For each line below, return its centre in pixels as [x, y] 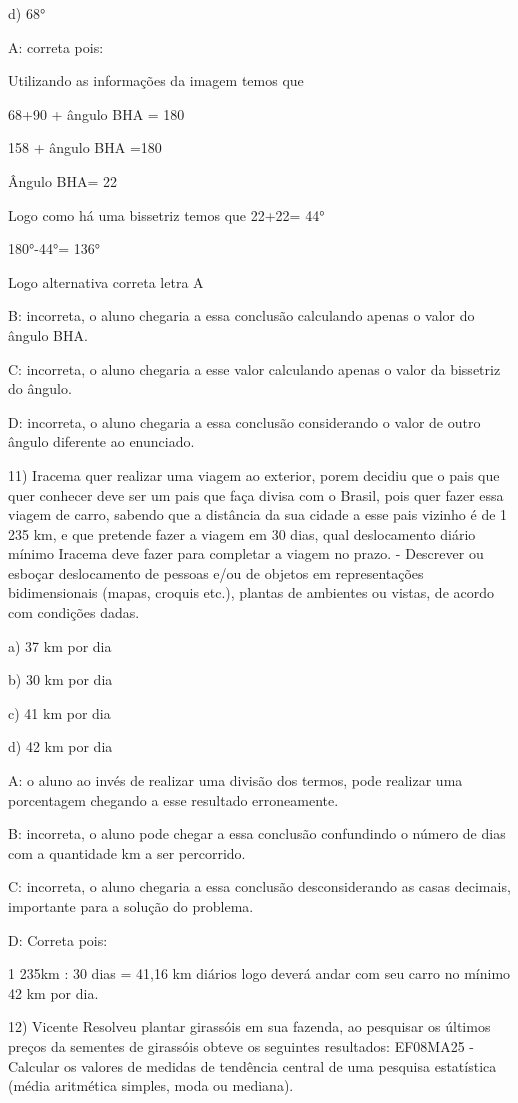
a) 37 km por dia [60, 645]
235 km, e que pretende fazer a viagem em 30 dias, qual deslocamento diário [242, 533]
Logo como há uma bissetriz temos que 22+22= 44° [166, 214]
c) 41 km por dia [59, 712]
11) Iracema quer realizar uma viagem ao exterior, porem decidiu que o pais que [254, 474]
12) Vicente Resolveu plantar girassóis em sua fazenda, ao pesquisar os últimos [249, 1026]
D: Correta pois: [58, 939]
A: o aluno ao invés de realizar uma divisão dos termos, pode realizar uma [235, 780]
